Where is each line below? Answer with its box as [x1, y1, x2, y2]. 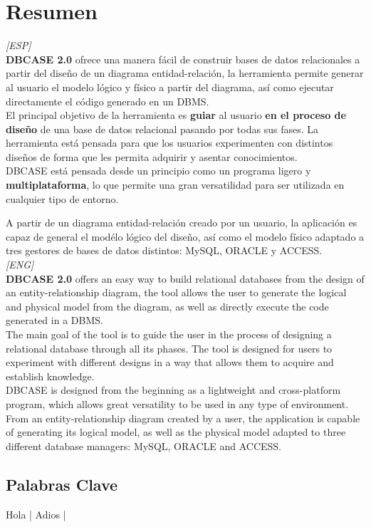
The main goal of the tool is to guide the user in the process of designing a [6, 327, 332, 341]
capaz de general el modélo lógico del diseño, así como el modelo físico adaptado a [6, 229, 365, 244]
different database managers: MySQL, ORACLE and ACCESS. [6, 438, 282, 453]
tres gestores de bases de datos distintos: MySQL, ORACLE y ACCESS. [6, 243, 323, 258]
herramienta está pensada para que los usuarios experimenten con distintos [6, 135, 333, 150]
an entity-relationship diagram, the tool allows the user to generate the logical [6, 285, 347, 300]
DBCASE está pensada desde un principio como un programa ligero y [6, 163, 311, 178]
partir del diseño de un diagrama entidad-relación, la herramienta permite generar [6, 66, 364, 80]
